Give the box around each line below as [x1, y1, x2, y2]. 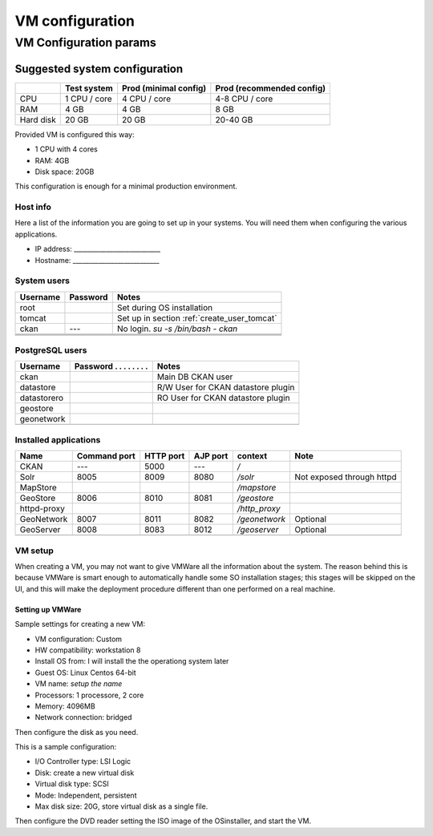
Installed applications [14, 434, 101, 445]
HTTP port [144, 450, 185, 462]
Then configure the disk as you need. [14, 727, 139, 737]
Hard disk [19, 114, 56, 125]
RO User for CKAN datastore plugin [156, 393, 290, 404]
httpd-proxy [19, 503, 66, 515]
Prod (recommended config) [215, 83, 326, 94]
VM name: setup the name [34, 679, 123, 689]
